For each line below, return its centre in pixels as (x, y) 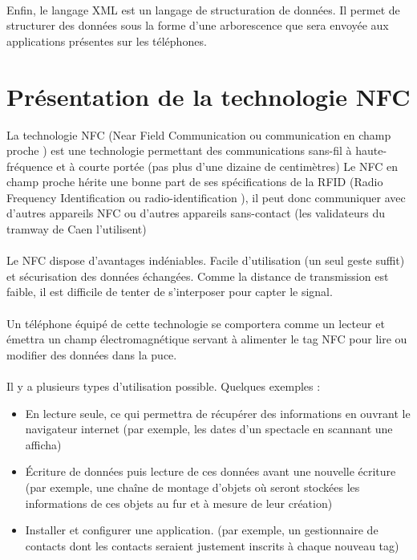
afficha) (43, 444)
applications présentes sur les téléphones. (107, 41)
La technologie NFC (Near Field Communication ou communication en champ (199, 134)
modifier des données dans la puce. (92, 354)
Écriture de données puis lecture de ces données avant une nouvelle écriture (211, 471)
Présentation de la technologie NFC (208, 96)
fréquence (30, 166)
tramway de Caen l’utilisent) (77, 229)
